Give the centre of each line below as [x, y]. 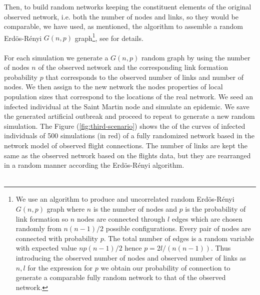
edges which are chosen [207, 218]
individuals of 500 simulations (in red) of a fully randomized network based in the [129, 136]
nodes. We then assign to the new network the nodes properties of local [113, 87]
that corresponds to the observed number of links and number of [144, 77]
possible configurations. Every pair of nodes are [178, 228]
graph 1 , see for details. [109, 37]
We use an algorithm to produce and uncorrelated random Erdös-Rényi [125, 199]
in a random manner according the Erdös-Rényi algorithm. [94, 165]
